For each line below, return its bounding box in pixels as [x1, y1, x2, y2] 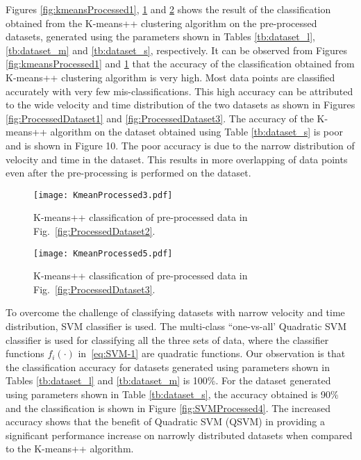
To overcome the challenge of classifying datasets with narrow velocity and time [6, 305, 345, 320]
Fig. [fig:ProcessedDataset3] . [33, 281, 156, 296]
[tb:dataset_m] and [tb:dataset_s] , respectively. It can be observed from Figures [6, 42, 348, 57]
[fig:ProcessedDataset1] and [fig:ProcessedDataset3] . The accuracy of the [6, 110, 314, 125]
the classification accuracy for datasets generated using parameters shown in [6, 359, 330, 374]
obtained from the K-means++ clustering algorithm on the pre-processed [6, 15, 317, 30]
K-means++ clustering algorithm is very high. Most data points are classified [6, 69, 335, 84]
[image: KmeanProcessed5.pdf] [33, 248, 173, 258]
